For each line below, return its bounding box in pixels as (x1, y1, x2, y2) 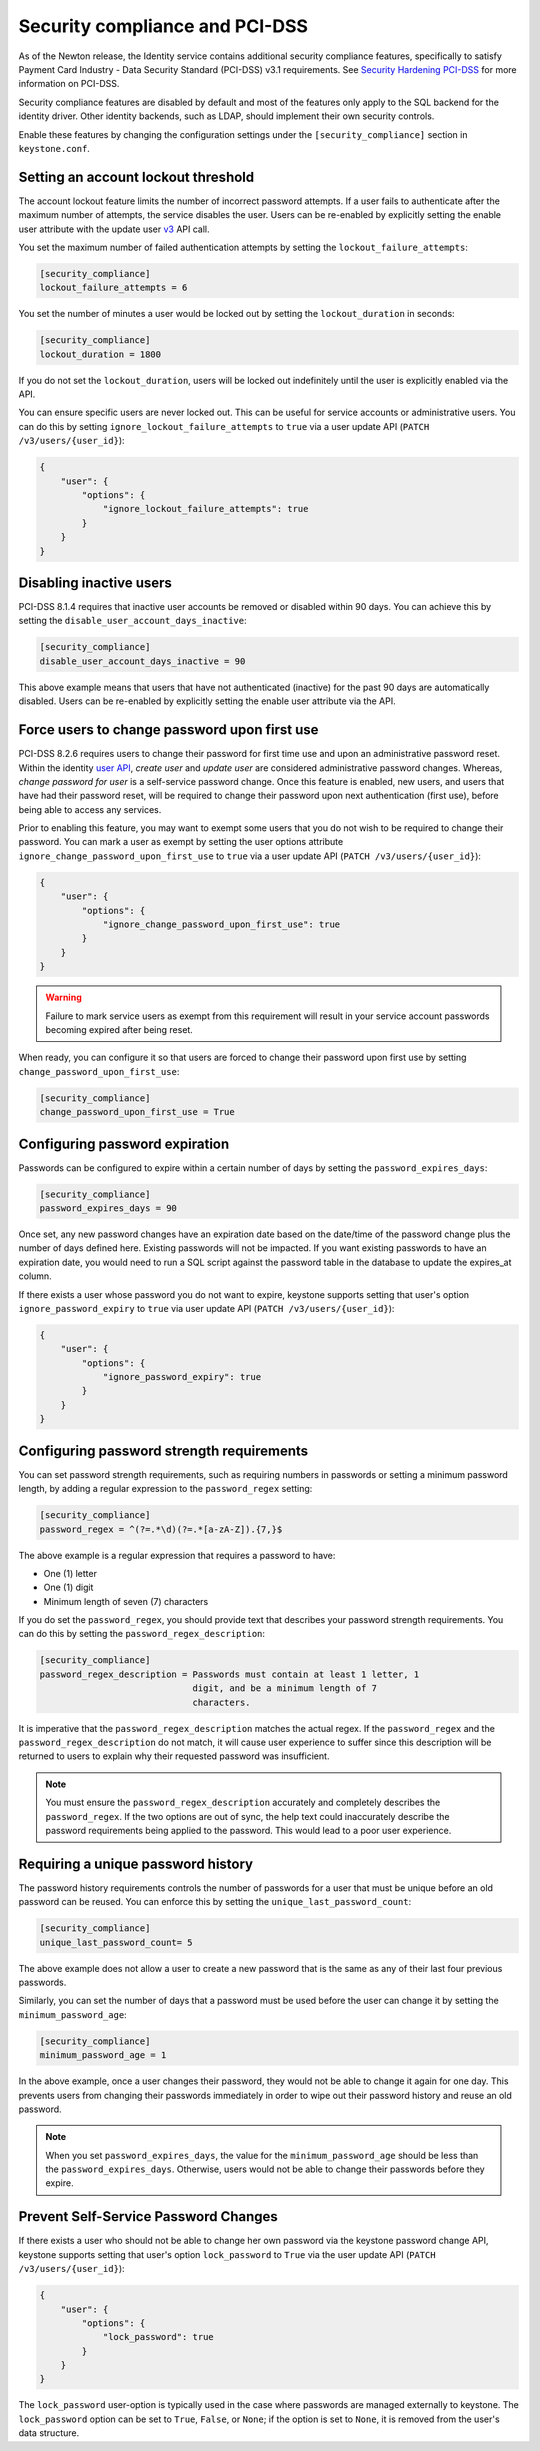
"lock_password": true (102, 2331, 214, 2343)
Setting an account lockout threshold (18, 168, 255, 185)
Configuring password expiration (18, 1135, 230, 1152)
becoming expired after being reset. (45, 1023, 194, 1035)
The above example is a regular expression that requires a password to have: (18, 1549, 336, 1561)
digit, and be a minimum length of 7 (192, 1683, 378, 1694)
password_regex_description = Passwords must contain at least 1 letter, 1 (39, 1668, 420, 1680)
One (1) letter (43, 1567, 97, 1579)
